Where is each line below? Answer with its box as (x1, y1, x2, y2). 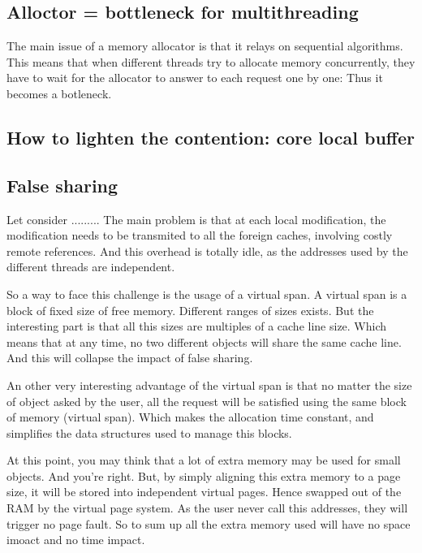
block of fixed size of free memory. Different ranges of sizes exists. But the (6, 301, 374, 318)
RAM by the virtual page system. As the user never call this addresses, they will (6, 499, 408, 516)
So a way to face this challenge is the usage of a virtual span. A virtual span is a (6, 285, 407, 302)
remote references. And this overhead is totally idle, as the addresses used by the (6, 242, 408, 259)
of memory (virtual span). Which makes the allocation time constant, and (6, 408, 374, 426)
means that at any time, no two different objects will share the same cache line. (6, 333, 402, 350)
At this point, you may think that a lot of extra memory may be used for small (6, 451, 401, 469)
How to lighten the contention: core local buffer (6, 124, 415, 149)
